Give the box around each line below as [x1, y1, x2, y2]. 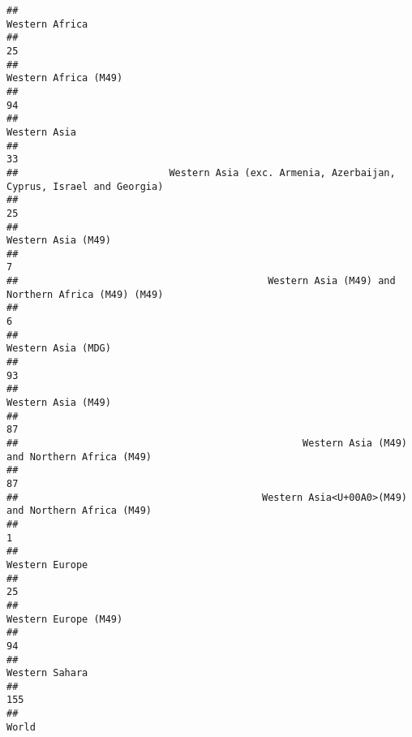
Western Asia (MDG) [6, 343, 111, 355]
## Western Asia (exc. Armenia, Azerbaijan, [6, 166, 396, 179]
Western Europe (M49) [6, 613, 123, 625]
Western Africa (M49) [6, 72, 123, 84]
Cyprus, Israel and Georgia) [6, 180, 164, 192]
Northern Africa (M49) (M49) [6, 288, 164, 300]
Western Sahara [6, 667, 88, 679]
